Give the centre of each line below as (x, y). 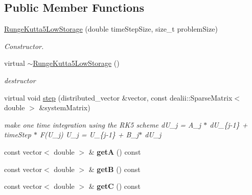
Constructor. (24, 46)
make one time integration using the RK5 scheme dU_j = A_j (103, 124)
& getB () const (114, 169)
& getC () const (114, 186)
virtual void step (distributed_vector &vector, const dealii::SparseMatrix (118, 97)
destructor (20, 80)
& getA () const (115, 151)
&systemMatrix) (65, 107)
